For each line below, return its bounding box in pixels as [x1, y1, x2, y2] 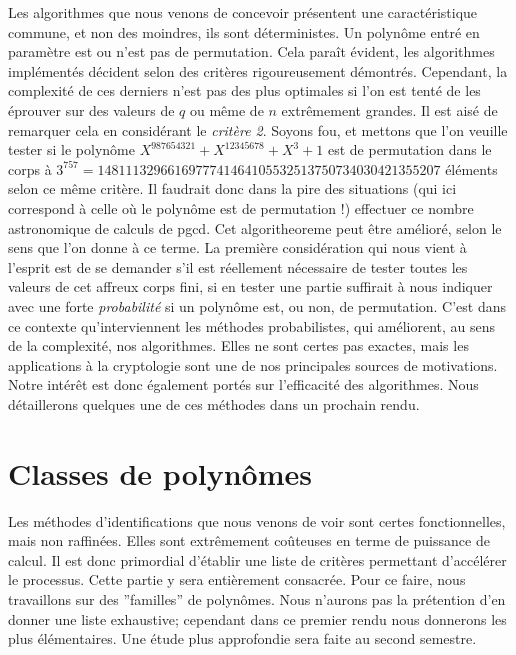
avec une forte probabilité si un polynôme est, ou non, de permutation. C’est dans [8, 295, 507, 316]
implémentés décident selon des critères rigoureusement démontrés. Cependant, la [8, 60, 508, 81]
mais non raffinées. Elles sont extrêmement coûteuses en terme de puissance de [8, 530, 490, 551]
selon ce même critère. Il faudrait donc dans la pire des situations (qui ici [8, 178, 457, 199]
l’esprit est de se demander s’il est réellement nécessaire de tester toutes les [8, 256, 468, 277]
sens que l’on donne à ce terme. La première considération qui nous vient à [8, 237, 467, 258]
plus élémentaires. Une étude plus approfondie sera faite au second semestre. [8, 628, 477, 649]
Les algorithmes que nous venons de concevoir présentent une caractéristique [8, 2, 478, 22]
